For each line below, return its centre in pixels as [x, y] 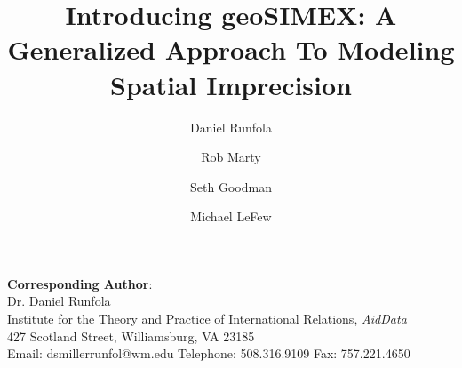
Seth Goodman [231, 186]
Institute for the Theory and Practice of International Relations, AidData [207, 319]
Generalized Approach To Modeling [231, 49]
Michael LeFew [231, 216]
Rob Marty [231, 157]
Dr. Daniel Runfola [59, 301]
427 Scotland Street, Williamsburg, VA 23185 [131, 336]
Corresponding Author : [80, 283]
